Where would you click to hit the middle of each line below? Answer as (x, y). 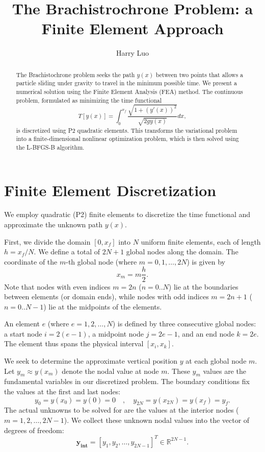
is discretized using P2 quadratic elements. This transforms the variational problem (127, 130)
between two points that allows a (199, 74)
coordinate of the (31, 261)
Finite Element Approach (132, 28)
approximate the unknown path (53, 224)
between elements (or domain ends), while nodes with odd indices (107, 296)
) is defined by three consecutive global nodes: (184, 324)
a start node (23, 333)
